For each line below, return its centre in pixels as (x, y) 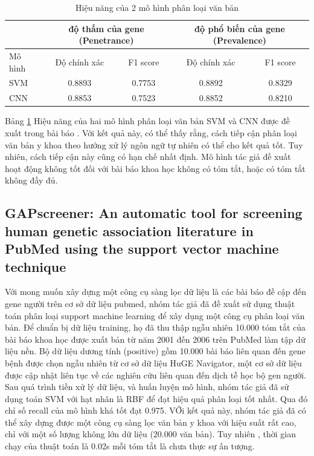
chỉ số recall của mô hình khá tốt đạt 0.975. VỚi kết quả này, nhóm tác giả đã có (155, 410)
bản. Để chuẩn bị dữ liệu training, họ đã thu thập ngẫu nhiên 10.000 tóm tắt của (155, 327)
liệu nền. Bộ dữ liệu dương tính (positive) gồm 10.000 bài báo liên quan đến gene (155, 351)
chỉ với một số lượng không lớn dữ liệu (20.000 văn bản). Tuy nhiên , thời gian (150, 434)
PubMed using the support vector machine (142, 249)
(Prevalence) (240, 40)
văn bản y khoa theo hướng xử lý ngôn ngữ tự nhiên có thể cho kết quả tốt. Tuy (154, 144)
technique (36, 266)
